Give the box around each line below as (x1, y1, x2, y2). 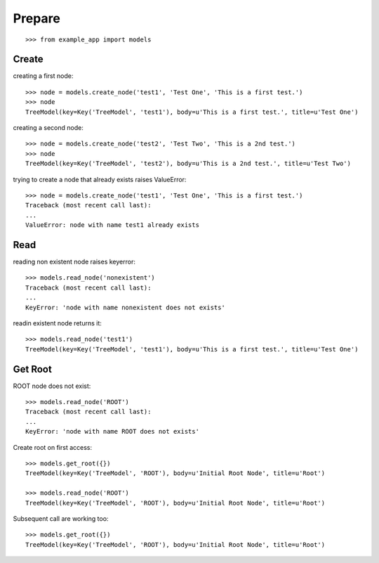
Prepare (13, 11, 61, 26)
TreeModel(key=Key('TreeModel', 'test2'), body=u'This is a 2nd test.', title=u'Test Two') (25, 160, 351, 168)
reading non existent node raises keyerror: (13, 257, 136, 266)
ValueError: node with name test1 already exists (25, 221, 200, 229)
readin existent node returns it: (13, 319, 102, 327)
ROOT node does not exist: (13, 382, 91, 390)
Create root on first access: (13, 443, 93, 451)
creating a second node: (13, 124, 84, 132)
